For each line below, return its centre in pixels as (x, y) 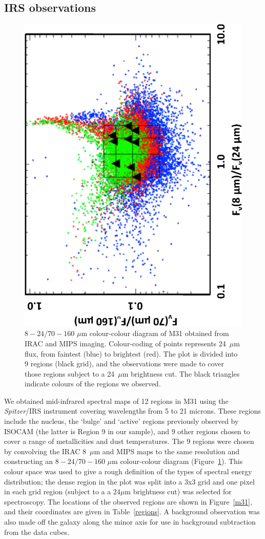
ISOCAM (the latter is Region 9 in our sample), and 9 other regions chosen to (127, 431)
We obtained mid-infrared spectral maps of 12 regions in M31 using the (116, 401)
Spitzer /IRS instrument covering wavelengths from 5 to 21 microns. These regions (132, 411)
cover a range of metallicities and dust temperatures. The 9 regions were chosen (129, 441)
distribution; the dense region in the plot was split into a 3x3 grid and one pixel (129, 481)
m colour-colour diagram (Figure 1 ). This (177, 461)
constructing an (29, 461)
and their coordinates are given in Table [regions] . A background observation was (132, 512)
